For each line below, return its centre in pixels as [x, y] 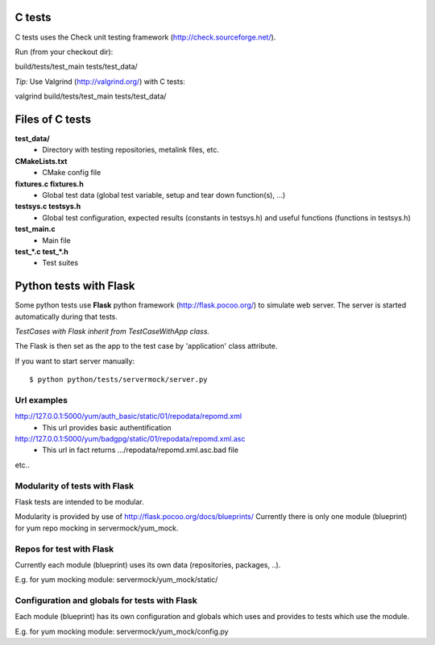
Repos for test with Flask [64, 549]
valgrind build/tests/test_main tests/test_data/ [91, 96]
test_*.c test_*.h [41, 251]
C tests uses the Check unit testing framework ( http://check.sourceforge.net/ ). [145, 37]
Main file [57, 240]
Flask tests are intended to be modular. [79, 501]
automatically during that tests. [66, 316]
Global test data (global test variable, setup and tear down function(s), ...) [164, 195]
